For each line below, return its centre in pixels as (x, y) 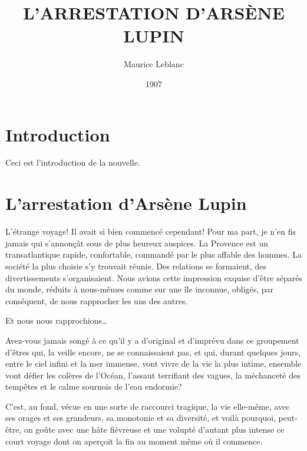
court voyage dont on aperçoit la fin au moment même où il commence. (134, 441)
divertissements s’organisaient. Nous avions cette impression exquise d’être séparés (154, 277)
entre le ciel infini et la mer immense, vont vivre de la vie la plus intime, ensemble (153, 363)
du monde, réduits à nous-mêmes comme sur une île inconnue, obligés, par (140, 289)
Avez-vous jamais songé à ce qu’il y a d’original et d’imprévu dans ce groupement (152, 340)
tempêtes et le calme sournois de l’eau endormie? (94, 386)
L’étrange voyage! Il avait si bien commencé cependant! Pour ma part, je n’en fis (151, 231)
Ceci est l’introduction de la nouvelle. (73, 162)
